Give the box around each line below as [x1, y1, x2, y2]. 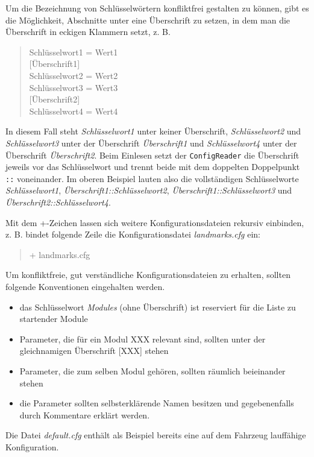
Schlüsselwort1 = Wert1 [29, 45, 118, 58]
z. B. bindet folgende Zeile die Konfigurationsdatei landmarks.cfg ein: [5, 228, 260, 241]
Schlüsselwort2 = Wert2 [29, 69, 118, 81]
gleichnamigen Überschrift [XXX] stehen [19, 344, 169, 357]
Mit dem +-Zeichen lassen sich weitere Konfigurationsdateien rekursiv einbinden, [5, 216, 304, 228]
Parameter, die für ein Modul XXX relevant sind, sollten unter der [19, 332, 266, 345]
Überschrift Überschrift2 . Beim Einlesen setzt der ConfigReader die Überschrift [5, 148, 300, 161]
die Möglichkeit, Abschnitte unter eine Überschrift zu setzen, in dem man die [5, 13, 290, 26]
